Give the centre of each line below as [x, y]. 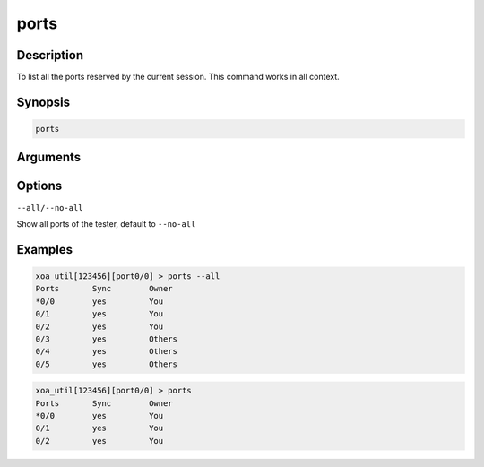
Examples [45, 250]
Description [50, 55]
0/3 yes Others [107, 339]
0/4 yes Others [107, 351]
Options [39, 186]
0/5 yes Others [107, 364]
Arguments [49, 157]
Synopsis [43, 102]
